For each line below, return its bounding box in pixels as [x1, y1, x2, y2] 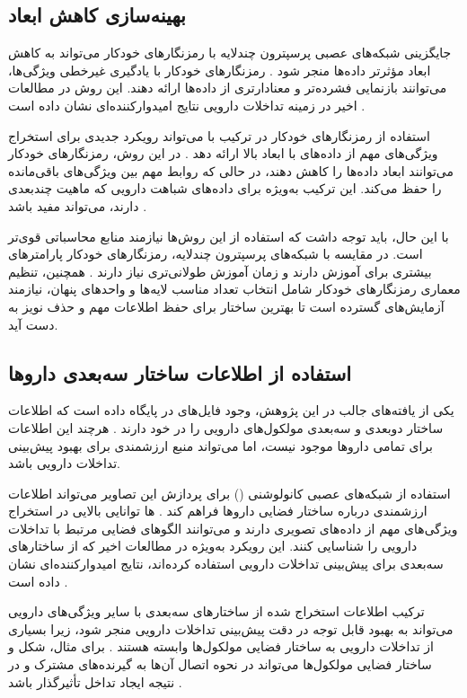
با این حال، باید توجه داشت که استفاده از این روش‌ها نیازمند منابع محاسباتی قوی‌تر [8, 226, 449, 245]
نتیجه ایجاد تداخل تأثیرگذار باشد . [8, 672, 182, 691]
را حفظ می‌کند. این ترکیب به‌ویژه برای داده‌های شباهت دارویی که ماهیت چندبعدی [8, 179, 442, 198]
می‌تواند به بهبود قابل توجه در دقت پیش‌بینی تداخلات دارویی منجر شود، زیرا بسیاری [8, 619, 454, 638]
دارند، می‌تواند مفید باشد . [8, 196, 147, 215]
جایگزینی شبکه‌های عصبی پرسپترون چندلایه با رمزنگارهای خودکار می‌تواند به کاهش [8, 43, 452, 62]
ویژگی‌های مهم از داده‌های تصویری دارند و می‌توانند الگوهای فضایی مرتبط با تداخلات [8, 518, 458, 537]
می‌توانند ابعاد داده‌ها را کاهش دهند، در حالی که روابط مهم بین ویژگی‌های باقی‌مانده [8, 161, 454, 180]
